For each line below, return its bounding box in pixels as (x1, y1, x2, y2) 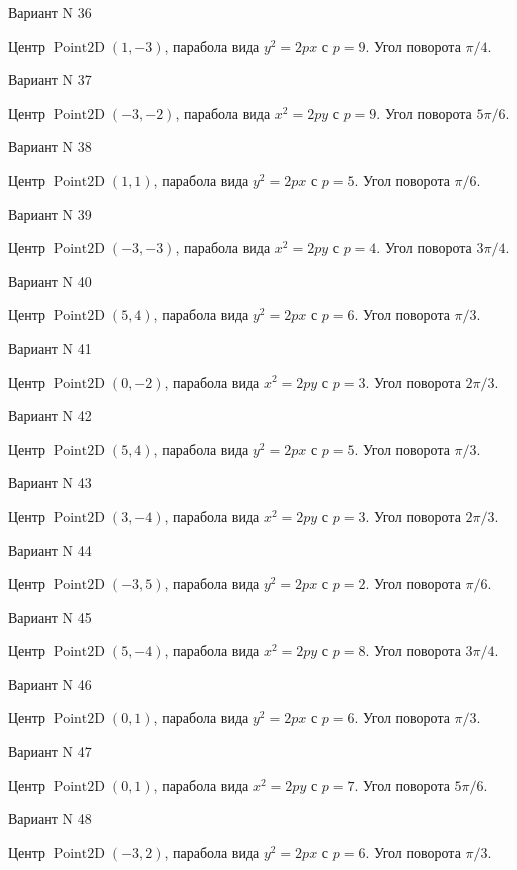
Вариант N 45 (8, 606, 92, 627)
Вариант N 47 (8, 741, 92, 762)
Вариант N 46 (8, 673, 92, 694)
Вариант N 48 (8, 808, 92, 829)
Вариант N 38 (8, 136, 92, 157)
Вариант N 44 (8, 539, 92, 560)
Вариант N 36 (8, 2, 92, 22)
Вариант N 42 (8, 405, 92, 426)
